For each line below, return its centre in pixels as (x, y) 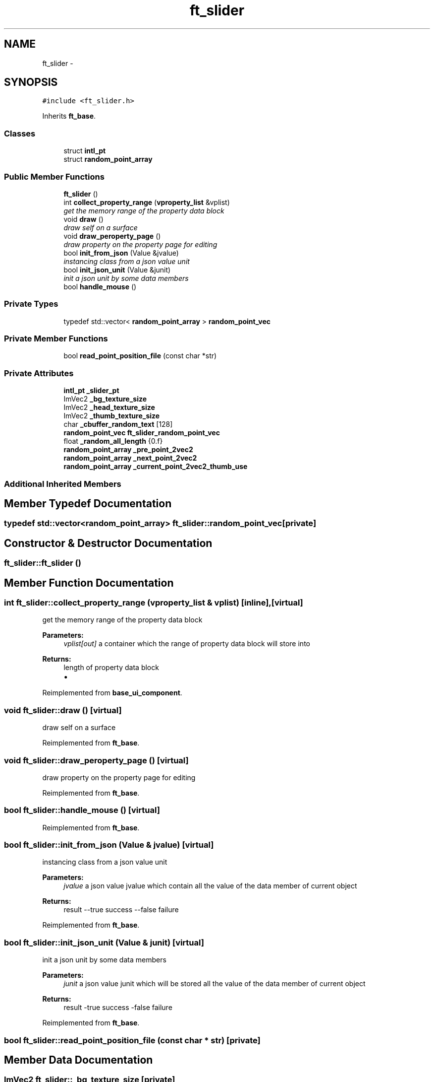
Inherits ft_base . (69, 116)
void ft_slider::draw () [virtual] (63, 710)
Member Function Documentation (89, 583)
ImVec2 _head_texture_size (109, 407)
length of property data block (111, 668)
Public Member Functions (54, 176)
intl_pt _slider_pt (91, 391)
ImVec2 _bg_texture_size (105, 399)
